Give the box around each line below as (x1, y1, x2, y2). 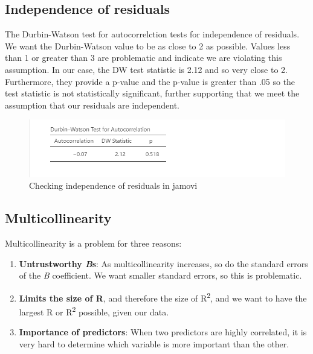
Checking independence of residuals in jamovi (29, 179, 198, 192)
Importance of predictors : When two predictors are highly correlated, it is (19, 326, 307, 338)
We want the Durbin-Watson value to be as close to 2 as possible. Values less (5, 39, 291, 52)
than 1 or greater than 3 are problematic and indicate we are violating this (5, 51, 282, 64)
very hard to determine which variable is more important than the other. (19, 337, 289, 350)
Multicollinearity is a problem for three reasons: (5, 237, 182, 250)
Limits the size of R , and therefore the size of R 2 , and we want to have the (19, 289, 307, 304)
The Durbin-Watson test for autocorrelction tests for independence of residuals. (5, 28, 300, 40)
